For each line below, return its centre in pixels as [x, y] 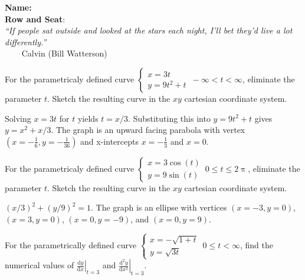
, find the [256, 244]
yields [88, 118]
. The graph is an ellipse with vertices [159, 207]
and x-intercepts [109, 141]
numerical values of [40, 265]
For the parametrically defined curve [71, 244]
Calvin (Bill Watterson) [64, 53]
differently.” [26, 41]
